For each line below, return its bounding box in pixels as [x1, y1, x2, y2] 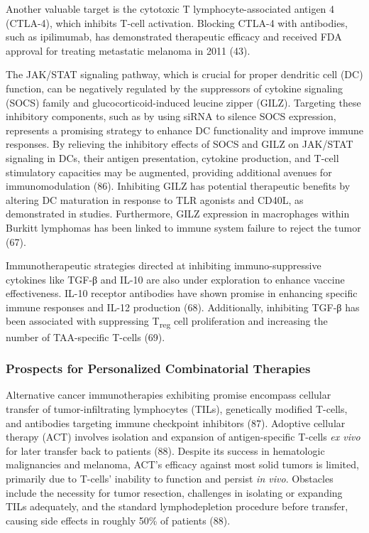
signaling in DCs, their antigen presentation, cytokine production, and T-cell [6, 150, 339, 165]
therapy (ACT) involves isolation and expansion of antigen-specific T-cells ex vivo [6, 429, 360, 444]
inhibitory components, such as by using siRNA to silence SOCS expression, [6, 109, 336, 124]
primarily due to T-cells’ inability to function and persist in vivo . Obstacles [6, 470, 334, 485]
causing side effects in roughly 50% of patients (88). [6, 512, 231, 527]
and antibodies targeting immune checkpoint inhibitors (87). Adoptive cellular [6, 415, 346, 430]
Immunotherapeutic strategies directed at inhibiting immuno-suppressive [6, 258, 321, 273]
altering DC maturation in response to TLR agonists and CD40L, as [6, 192, 304, 207]
